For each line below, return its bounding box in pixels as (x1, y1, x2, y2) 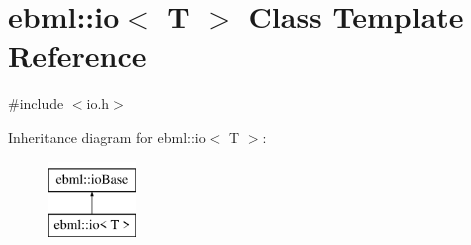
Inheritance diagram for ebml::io (8, 126, 206, 147)
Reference (8, 35, 147, 76)
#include (8, 93, 64, 114)
